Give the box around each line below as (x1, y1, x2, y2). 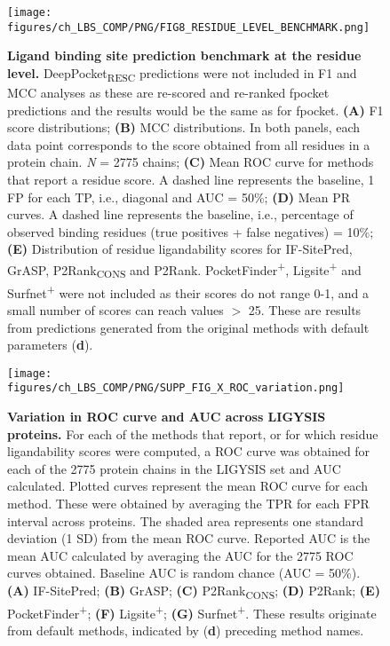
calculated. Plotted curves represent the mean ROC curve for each (7, 477, 368, 495)
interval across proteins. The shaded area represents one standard (7, 511, 363, 530)
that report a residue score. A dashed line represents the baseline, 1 (7, 170, 375, 188)
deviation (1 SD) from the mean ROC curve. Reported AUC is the (7, 529, 370, 548)
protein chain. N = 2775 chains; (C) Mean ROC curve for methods (7, 153, 374, 171)
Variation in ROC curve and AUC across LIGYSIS (7, 407, 326, 426)
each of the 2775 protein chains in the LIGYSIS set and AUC (7, 459, 341, 477)
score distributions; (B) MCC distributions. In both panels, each (7, 118, 361, 137)
